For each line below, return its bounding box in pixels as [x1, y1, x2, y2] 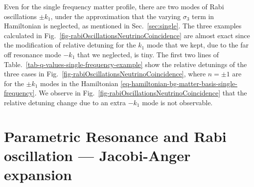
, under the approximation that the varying [50, 11, 181, 21]
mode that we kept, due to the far [146, 40, 249, 50]
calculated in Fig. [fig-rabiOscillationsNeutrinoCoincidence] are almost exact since [4, 30, 250, 40]
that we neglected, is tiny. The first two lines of [77, 49, 219, 59]
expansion [4, 164, 72, 185]
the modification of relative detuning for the [4, 40, 136, 50]
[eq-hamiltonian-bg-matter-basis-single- [120, 78, 237, 88]
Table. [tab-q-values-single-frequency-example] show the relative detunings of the [4, 59, 247, 69]
